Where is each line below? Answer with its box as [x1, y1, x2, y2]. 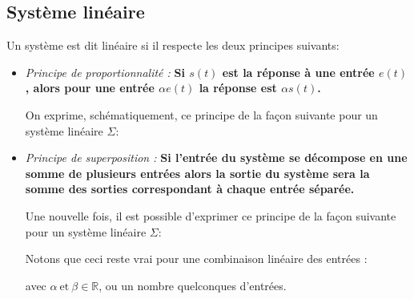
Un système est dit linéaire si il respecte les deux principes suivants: [6, 37, 340, 54]
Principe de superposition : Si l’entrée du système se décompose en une [25, 149, 408, 166]
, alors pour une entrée [25, 79, 155, 96]
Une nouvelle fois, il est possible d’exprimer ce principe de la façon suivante [25, 207, 396, 224]
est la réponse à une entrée [222, 63, 375, 80]
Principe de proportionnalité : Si [25, 63, 185, 80]
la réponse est [199, 79, 277, 96]
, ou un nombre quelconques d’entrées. [98, 277, 287, 293]
